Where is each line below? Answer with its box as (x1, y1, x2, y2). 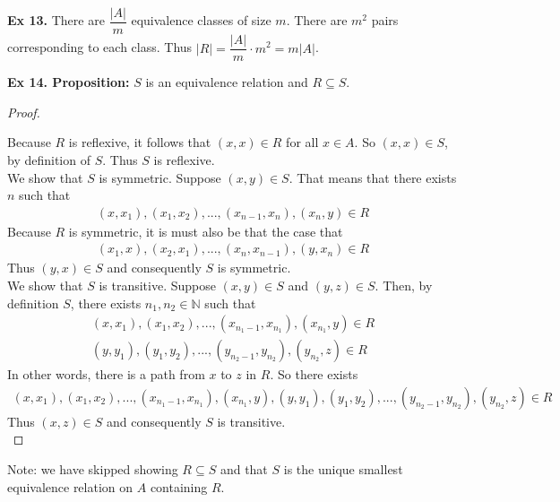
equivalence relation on (7, 477, 134, 496)
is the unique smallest (283, 460, 403, 478)
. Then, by (375, 275, 433, 294)
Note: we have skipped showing (7, 460, 178, 478)
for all (286, 133, 319, 151)
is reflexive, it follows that (68, 133, 211, 151)
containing (150, 477, 208, 496)
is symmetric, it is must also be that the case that (68, 221, 343, 240)
